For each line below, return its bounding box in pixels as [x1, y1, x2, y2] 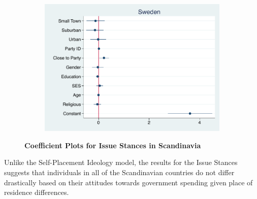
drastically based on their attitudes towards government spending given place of [4, 177, 253, 187]
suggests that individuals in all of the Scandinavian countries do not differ [4, 167, 235, 177]
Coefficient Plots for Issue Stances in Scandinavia [24, 140, 201, 150]
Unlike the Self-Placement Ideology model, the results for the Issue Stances [4, 157, 238, 168]
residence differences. [4, 187, 69, 197]
